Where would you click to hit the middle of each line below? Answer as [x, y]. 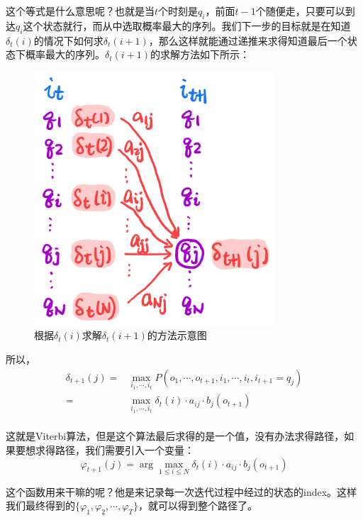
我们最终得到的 [40, 505]
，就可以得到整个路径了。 [197, 505]
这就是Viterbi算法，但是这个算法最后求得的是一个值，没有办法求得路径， [175, 436]
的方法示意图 [177, 335]
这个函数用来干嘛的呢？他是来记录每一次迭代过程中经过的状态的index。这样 [181, 491]
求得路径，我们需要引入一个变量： [115, 449]
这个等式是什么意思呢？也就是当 [80, 11]
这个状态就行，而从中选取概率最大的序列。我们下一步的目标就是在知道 [187, 25]
